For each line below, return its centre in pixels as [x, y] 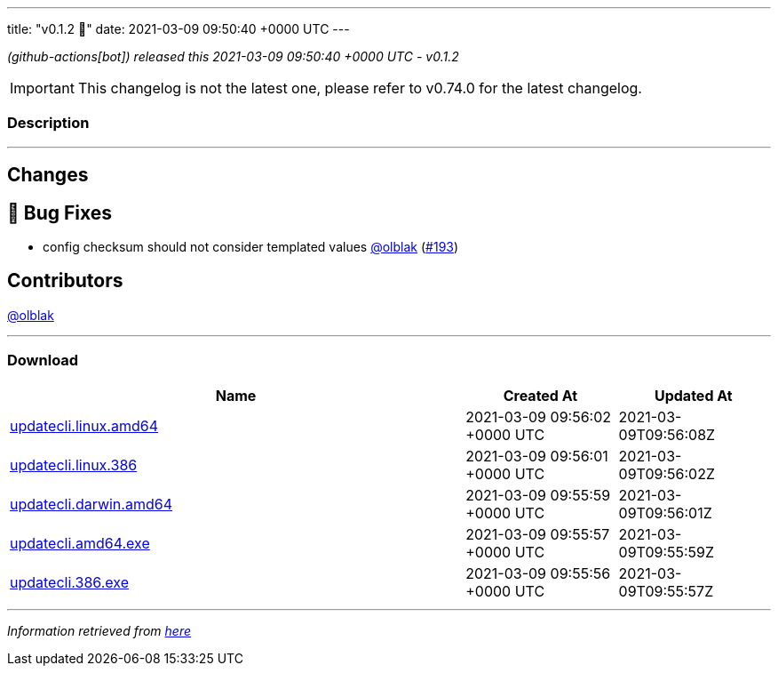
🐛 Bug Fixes [60, 212]
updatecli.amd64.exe [80, 543]
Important [42, 88]
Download [43, 361]
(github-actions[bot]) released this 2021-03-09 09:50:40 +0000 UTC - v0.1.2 [233, 56]
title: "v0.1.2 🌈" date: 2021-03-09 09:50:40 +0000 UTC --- [179, 29]
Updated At [693, 395]
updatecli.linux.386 [74, 465]
